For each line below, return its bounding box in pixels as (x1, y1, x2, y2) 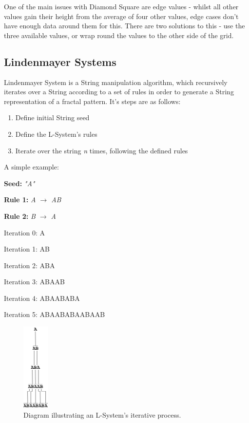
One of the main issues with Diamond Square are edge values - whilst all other (4, 1, 239, 11)
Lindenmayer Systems (4, 54, 116, 69)
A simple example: (4, 162, 59, 172)
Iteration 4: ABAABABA (4, 293, 80, 303)
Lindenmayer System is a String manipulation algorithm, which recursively (4, 77, 228, 87)
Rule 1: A (4, 194, 36, 205)
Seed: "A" (4, 178, 35, 188)
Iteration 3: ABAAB (4, 276, 65, 287)
